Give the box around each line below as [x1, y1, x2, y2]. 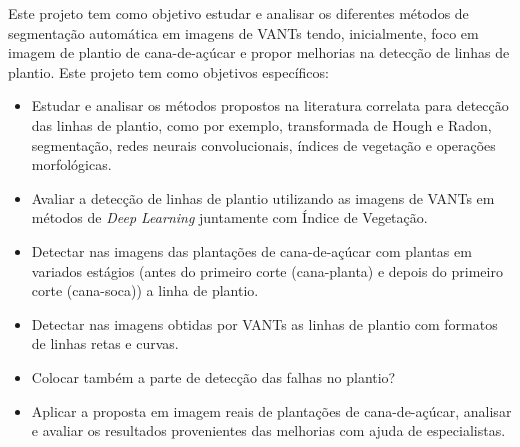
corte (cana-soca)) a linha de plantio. [31, 280, 259, 301]
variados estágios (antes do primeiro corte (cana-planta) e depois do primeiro [31, 260, 503, 281]
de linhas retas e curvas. [31, 333, 179, 354]
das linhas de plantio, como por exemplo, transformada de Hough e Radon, [31, 114, 492, 135]
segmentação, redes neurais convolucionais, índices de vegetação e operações [31, 134, 496, 155]
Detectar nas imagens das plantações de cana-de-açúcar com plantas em [31, 240, 472, 261]
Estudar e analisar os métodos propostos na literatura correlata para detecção [31, 95, 509, 116]
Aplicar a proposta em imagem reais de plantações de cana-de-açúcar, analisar [31, 400, 512, 421]
